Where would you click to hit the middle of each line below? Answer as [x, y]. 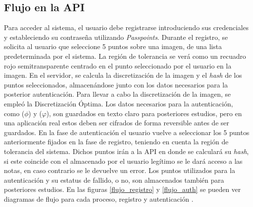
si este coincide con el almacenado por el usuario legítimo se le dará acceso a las [123, 161]
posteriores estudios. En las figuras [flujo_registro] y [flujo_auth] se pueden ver [122, 189]
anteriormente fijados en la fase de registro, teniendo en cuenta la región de [116, 142]
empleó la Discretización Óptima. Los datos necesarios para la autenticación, [118, 103]
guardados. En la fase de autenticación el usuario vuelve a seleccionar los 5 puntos [127, 132]
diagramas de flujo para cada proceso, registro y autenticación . [99, 198]
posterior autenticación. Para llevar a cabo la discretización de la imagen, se [117, 94]
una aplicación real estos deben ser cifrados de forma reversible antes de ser [117, 123]
